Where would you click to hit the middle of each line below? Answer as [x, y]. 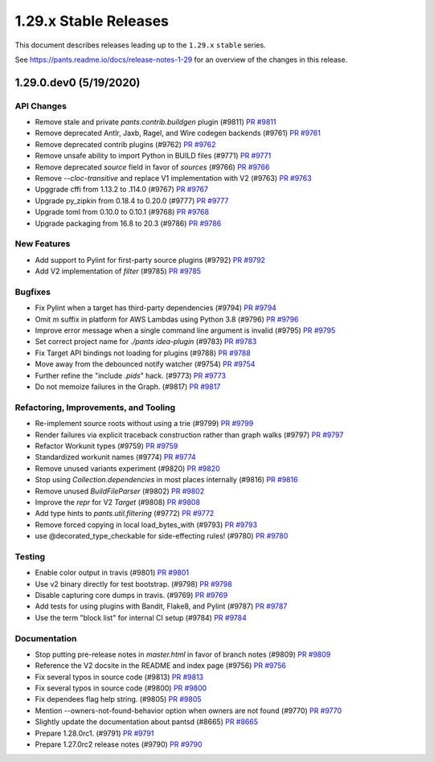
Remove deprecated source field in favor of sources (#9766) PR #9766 [152, 167]
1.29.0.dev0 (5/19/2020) [78, 82]
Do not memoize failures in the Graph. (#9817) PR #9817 [128, 387]
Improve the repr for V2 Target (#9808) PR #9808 [118, 502]
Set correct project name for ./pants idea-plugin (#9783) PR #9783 [146, 342]
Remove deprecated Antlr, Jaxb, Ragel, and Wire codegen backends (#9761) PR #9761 [178, 133]
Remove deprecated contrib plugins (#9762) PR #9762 [125, 144]
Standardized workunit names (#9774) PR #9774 [115, 457]
